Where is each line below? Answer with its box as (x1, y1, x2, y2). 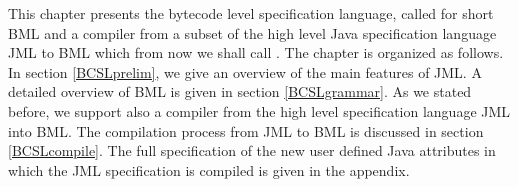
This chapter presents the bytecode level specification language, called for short (8, 3, 494, 23)
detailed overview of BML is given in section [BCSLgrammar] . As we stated (8, 81, 472, 102)
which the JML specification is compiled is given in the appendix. (8, 159, 410, 180)
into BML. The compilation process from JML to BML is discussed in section (8, 120, 484, 141)
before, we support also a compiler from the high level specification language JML (8, 100, 511, 121)
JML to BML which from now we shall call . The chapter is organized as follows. (8, 42, 504, 63)
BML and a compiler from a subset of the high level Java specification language (8, 22, 497, 43)
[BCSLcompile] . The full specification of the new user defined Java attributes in (8, 140, 496, 161)
